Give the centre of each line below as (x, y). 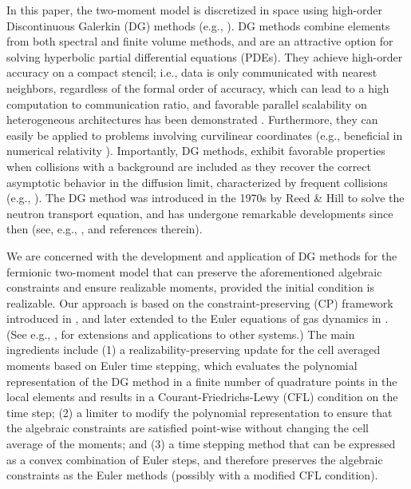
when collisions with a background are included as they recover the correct (189, 166)
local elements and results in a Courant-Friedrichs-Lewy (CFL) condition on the (202, 397)
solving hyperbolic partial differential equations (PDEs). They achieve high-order (205, 56)
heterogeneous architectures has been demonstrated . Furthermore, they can (192, 119)
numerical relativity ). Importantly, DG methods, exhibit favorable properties (196, 151)
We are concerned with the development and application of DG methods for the (202, 255)
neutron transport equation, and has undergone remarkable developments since (200, 213)
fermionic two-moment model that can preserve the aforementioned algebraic (194, 271)
